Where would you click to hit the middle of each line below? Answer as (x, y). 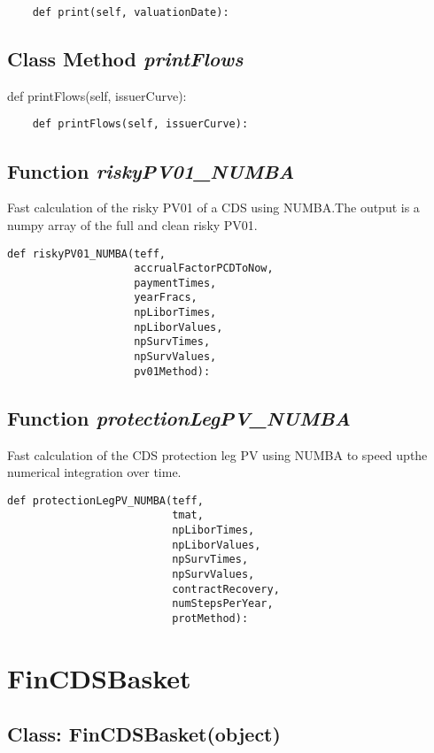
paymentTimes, (175, 283)
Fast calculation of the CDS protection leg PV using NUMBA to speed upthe (217, 454)
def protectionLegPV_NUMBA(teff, (105, 500)
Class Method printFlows (125, 59)
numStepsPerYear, (223, 604)
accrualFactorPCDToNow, (204, 269)
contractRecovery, (226, 589)
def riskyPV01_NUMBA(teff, (86, 254)
